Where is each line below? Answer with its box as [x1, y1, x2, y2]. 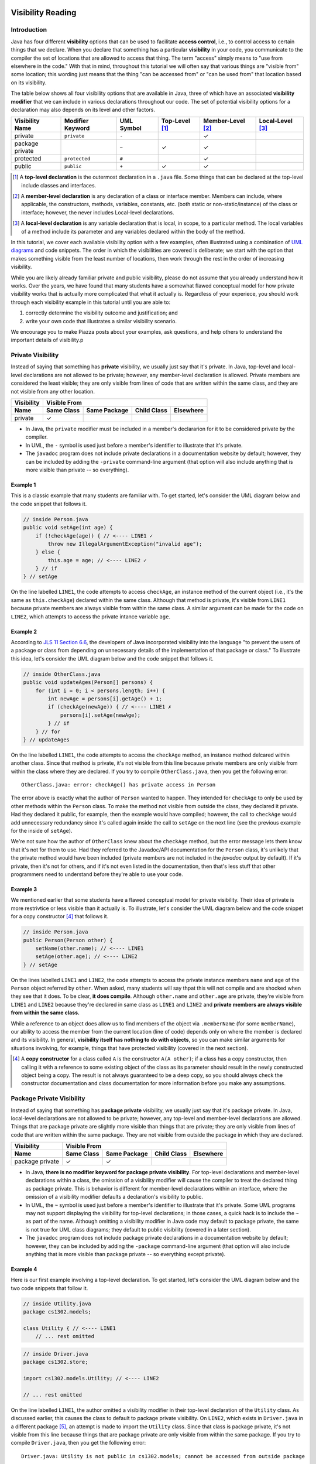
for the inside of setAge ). [11, 827, 73, 834]
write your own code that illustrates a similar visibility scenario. [25, 317, 177, 324]
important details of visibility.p [11, 337, 84, 344]
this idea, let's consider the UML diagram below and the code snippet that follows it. [11, 655, 214, 662]
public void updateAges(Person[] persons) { [23, 679, 153, 686]
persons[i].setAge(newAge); [60, 712, 140, 719]
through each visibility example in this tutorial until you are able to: [11, 299, 171, 306]
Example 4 [11, 1265, 37, 1273]
